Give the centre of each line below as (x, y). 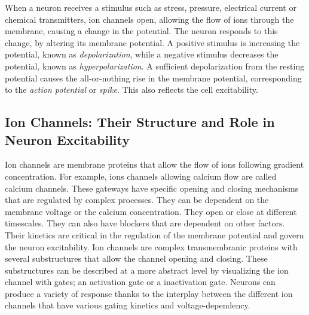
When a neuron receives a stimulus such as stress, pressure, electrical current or (151, 7)
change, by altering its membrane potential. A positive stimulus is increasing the (152, 42)
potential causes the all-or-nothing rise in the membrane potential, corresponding (153, 78)
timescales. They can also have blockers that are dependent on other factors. (145, 223)
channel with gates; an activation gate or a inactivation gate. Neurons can (140, 282)
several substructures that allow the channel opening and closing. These (136, 258)
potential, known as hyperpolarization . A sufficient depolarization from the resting (155, 66)
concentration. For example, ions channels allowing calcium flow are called (141, 176)
